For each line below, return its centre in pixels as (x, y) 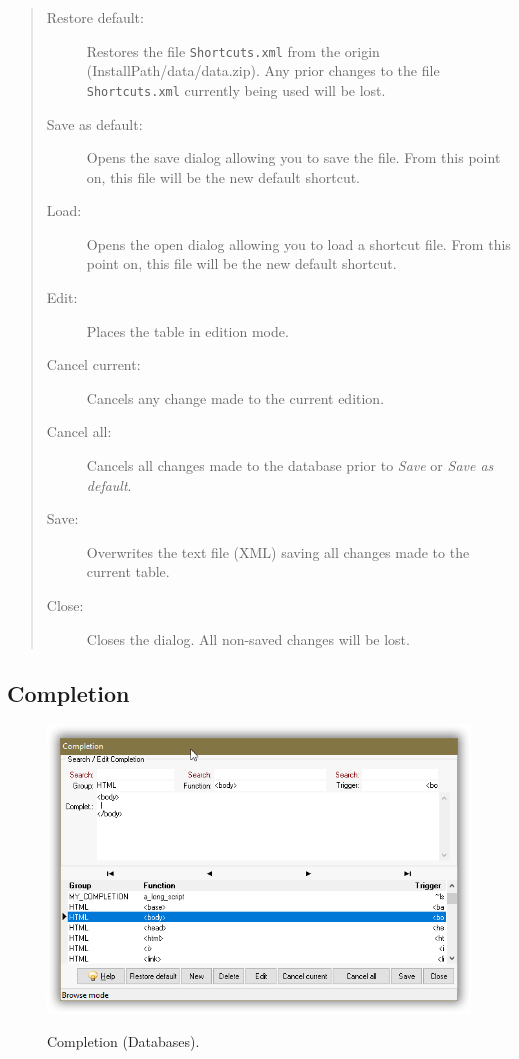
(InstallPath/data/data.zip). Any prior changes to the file (263, 70)
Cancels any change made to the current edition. (235, 397)
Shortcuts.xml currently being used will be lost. (236, 89)
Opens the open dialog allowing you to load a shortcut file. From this (298, 243)
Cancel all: (79, 431)
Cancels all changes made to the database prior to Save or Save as (290, 465)
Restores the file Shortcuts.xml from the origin (233, 50)
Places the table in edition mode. (187, 330)
